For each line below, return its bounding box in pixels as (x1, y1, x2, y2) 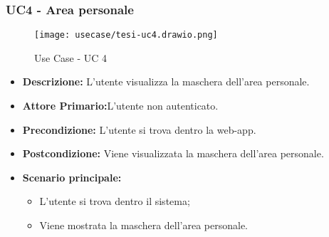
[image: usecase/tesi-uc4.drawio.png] (34, 30, 218, 41)
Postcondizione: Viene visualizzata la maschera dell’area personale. (22, 146, 324, 161)
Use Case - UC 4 (34, 50, 107, 65)
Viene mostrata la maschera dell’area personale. (39, 218, 249, 233)
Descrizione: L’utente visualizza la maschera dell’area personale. (22, 74, 310, 89)
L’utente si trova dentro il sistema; (39, 194, 190, 209)
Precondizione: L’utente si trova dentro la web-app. (22, 122, 256, 137)
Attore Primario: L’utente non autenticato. (22, 98, 219, 113)
